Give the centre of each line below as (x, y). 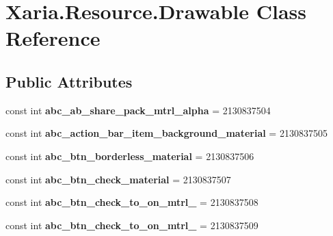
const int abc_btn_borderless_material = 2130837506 (130, 156)
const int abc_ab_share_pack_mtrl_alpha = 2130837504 (138, 110)
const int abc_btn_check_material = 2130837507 (118, 179)
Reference (53, 38)
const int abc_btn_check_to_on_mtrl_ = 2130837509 (132, 225)
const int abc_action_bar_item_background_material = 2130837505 (166, 133)
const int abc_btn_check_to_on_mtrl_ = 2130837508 (132, 202)
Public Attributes (69, 81)
